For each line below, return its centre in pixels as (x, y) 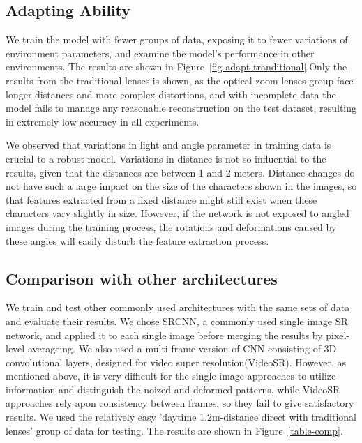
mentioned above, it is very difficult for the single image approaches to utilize (171, 376)
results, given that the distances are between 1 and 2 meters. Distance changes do (180, 172)
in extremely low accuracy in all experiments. (103, 121)
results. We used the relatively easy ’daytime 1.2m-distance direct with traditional (181, 417)
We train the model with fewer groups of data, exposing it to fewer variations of (177, 39)
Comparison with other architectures (142, 278)
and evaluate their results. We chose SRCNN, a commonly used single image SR (177, 321)
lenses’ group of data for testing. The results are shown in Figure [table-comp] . (174, 430)
